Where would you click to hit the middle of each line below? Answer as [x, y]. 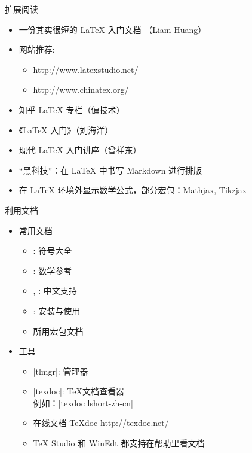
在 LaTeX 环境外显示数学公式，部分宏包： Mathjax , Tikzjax [133, 190]
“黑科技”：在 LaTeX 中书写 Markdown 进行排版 [110, 170]
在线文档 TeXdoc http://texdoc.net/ [101, 423]
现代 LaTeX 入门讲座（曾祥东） [80, 150]
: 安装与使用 [57, 310]
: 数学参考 [53, 270]
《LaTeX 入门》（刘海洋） [66, 130]
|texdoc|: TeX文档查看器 [79, 391]
